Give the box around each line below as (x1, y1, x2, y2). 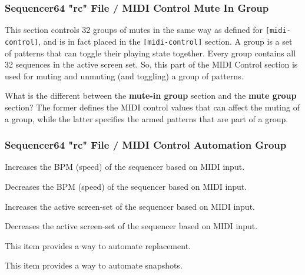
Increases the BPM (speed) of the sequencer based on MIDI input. (5, 160, 245, 173)
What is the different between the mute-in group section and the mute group (5, 89, 297, 102)
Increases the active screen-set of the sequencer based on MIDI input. (5, 200, 255, 212)
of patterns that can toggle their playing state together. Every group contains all (5, 46, 296, 59)
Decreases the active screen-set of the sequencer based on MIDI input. (5, 220, 258, 232)
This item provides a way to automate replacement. (5, 239, 191, 251)
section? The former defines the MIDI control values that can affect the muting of (5, 100, 300, 113)
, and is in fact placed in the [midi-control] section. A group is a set (38, 35, 293, 47)
